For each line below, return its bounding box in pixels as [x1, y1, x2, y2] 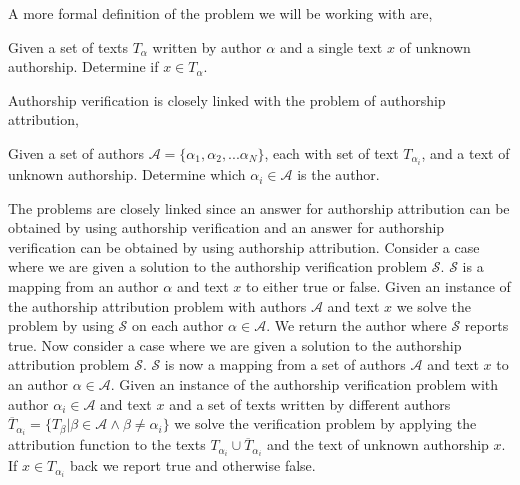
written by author [152, 36, 262, 57]
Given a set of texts [8, 36, 129, 57]
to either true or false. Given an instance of [245, 276, 511, 297]
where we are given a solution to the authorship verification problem [8, 256, 428, 277]
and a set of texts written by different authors [169, 393, 451, 414]
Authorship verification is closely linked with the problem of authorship [8, 89, 446, 110]
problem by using [8, 315, 114, 336]
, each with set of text [264, 142, 399, 163]
